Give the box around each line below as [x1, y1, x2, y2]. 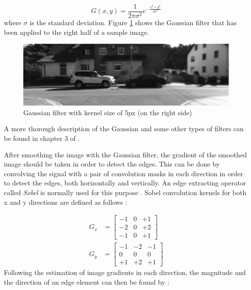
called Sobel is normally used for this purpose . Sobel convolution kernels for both [4, 187, 247, 197]
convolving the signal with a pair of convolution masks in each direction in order [4, 168, 243, 178]
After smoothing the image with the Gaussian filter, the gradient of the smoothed [4, 149, 247, 159]
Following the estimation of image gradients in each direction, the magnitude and [4, 267, 246, 277]
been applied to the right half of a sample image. [4, 27, 149, 37]
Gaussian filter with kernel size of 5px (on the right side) [23, 107, 192, 117]
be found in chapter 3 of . [4, 133, 80, 143]
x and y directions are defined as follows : [4, 197, 127, 207]
